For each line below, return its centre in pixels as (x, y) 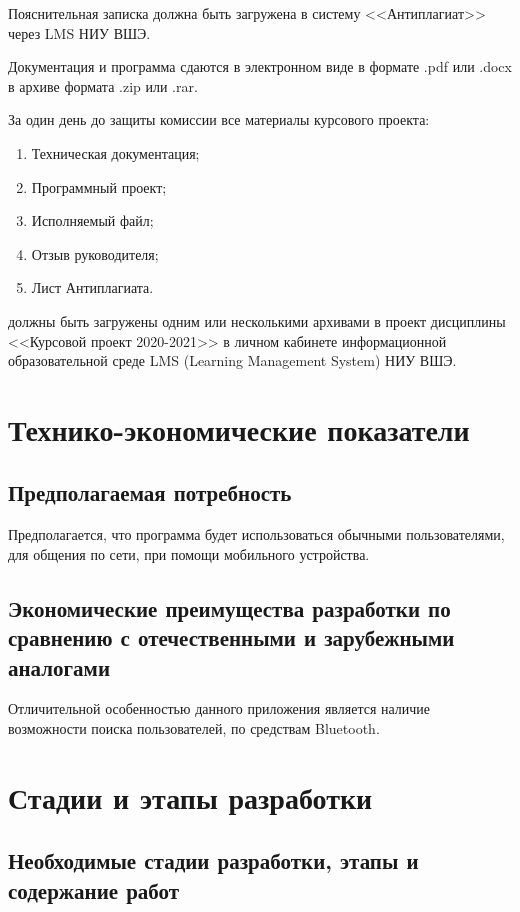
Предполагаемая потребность (150, 492)
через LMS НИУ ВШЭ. (79, 32)
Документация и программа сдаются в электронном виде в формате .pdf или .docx (260, 66)
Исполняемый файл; (92, 220)
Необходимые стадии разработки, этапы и (213, 860)
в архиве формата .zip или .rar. (103, 85)
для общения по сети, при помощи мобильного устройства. (189, 553)
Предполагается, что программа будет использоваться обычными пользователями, (256, 534)
